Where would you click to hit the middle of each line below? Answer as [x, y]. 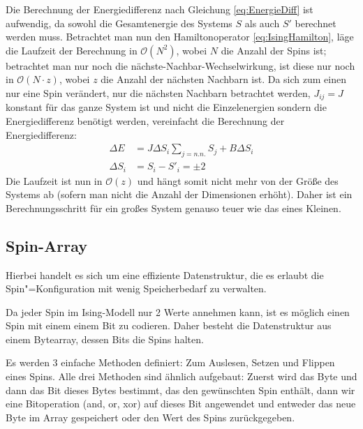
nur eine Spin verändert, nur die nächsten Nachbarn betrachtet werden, [158, 92]
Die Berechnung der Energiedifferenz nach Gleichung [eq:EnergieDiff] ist [160, 9]
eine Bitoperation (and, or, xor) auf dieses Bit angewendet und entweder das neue [181, 404]
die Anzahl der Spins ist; [274, 50]
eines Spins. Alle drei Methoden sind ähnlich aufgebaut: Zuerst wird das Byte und [181, 376]
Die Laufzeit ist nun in [54, 180]
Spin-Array [46, 245]
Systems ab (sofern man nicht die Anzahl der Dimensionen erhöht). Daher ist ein [179, 194]
